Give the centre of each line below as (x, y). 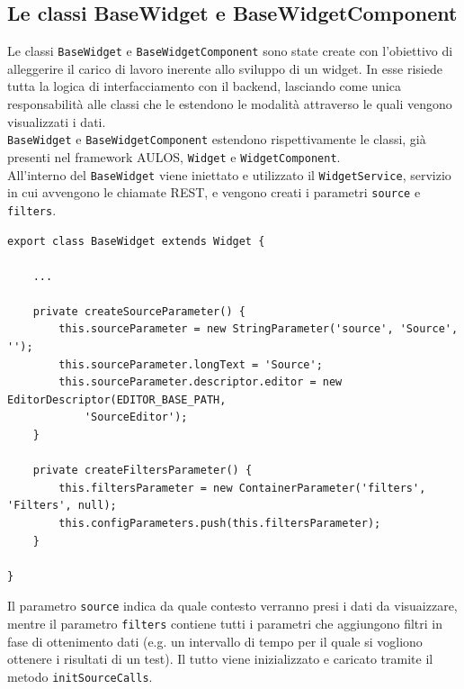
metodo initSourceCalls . (80, 676)
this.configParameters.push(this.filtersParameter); (220, 524)
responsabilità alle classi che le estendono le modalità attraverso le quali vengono (230, 104)
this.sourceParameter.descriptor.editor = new (201, 382)
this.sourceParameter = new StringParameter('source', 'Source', (259, 329)
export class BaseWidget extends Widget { (136, 241)
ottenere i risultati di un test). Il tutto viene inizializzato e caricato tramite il (220, 659)
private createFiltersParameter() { (143, 471)
